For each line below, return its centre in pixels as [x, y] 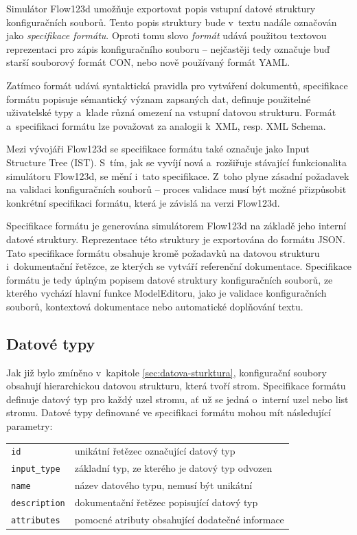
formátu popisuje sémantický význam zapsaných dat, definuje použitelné [159, 99]
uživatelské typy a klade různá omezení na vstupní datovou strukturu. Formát [171, 112]
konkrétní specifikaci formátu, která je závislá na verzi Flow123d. [143, 202]
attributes [36, 521]
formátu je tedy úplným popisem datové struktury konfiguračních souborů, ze [170, 279]
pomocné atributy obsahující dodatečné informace [179, 520]
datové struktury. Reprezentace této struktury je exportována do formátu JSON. [176, 239]
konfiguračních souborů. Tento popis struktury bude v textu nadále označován [172, 22]
